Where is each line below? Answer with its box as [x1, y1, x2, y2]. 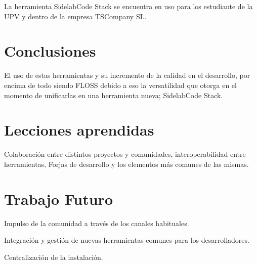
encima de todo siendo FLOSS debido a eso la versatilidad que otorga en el [4, 79, 237, 90]
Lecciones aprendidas [4, 119, 154, 140]
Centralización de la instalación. [4, 251, 103, 262]
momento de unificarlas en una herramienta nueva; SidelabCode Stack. [4, 90, 223, 100]
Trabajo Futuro [4, 188, 113, 209]
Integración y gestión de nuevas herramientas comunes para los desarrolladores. [4, 235, 249, 245]
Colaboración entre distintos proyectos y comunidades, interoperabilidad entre [4, 149, 246, 159]
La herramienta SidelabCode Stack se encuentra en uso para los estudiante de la [4, 1, 253, 11]
